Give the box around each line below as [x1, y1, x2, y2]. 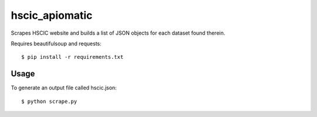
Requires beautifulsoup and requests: [11, 40, 102, 47]
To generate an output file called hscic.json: [11, 84, 117, 91]
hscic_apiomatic [11, 9, 93, 22]
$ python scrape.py [21, 98, 77, 105]
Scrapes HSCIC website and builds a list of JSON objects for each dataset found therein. [11, 29, 225, 36]
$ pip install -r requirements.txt [21, 54, 124, 61]
